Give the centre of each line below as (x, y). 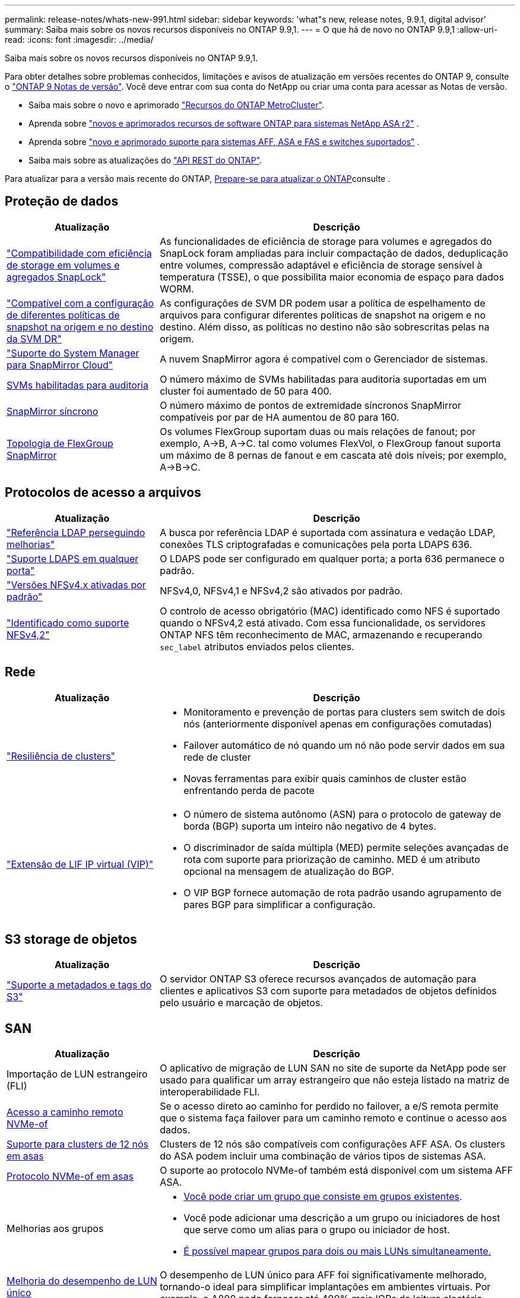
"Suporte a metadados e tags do (79, 985)
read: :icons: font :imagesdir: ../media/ (79, 40)
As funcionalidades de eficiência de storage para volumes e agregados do (326, 241)
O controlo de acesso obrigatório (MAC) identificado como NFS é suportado (330, 611)
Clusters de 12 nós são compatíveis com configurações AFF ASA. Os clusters (332, 1144)
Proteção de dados (62, 201)
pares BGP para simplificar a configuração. (280, 904)
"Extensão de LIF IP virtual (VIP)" (80, 864)
